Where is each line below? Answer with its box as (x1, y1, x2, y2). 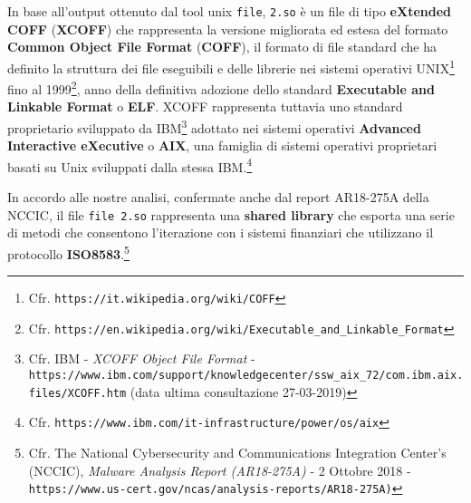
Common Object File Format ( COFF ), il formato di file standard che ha (7, 37, 437, 56)
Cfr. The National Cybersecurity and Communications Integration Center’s (28, 443, 447, 461)
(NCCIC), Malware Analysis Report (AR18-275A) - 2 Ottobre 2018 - (28, 460, 411, 479)
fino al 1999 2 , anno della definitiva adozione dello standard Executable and (7, 77, 435, 98)
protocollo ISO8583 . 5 (7, 241, 130, 263)
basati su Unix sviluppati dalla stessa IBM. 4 (7, 154, 253, 176)
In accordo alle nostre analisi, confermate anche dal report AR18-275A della (7, 188, 429, 207)
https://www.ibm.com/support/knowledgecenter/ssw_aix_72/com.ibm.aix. (28, 369, 464, 382)
